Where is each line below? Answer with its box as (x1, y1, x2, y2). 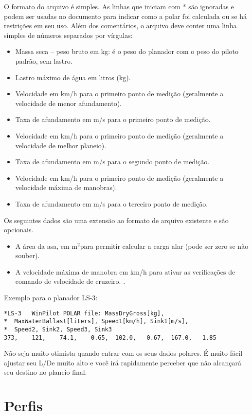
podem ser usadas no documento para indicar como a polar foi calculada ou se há (4, 11, 247, 21)
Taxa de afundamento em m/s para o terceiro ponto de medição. (15, 198, 208, 208)
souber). (15, 250, 40, 260)
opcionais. (4, 225, 34, 235)
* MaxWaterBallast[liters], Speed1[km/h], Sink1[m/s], (4, 318, 189, 325)
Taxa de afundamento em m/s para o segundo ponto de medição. (15, 156, 210, 167)
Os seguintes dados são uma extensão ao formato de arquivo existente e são (4, 215, 229, 225)
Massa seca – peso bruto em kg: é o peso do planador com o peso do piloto (15, 46, 239, 56)
